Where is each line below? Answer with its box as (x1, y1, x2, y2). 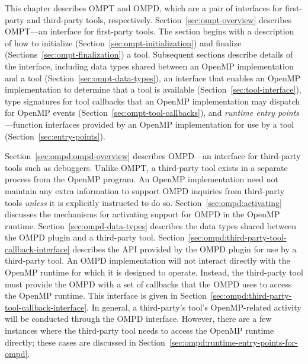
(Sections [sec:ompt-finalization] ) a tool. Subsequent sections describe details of (5, 48, 293, 61)
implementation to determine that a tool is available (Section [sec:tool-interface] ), (5, 83, 301, 96)
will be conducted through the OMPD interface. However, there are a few (5, 312, 272, 325)
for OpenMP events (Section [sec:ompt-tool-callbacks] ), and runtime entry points (5, 106, 300, 119)
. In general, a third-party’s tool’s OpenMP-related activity (86, 300, 301, 313)
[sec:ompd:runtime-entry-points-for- (169, 335, 298, 348)
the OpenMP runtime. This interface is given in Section (5, 289, 207, 302)
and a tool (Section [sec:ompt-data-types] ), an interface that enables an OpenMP (5, 71, 301, 84)
